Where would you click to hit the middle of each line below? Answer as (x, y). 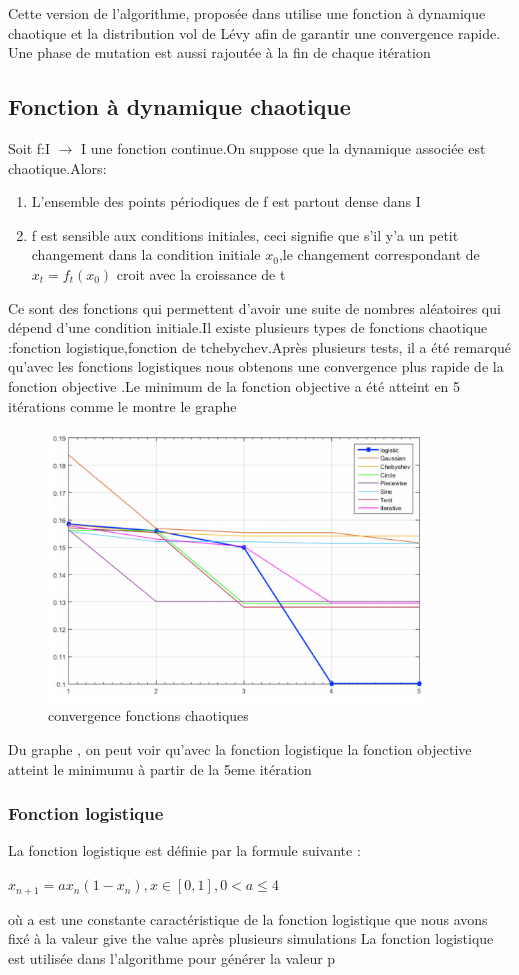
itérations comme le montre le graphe (122, 405)
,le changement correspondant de (379, 254)
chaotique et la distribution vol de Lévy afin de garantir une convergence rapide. (254, 32)
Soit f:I (29, 147)
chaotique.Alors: (57, 167)
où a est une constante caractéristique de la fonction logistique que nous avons (248, 918)
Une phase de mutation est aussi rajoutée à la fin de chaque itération (219, 52)
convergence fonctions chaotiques (148, 715)
